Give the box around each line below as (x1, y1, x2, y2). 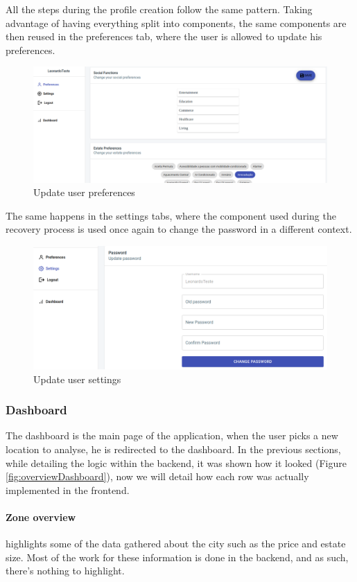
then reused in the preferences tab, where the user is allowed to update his (6, 29, 322, 44)
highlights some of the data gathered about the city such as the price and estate (6, 536, 346, 551)
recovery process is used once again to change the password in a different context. (6, 222, 352, 236)
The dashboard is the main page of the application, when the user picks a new (6, 428, 338, 443)
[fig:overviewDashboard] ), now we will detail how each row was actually (6, 469, 309, 484)
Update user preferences (33, 185, 135, 200)
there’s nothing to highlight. (6, 563, 125, 578)
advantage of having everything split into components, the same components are (6, 15, 347, 30)
